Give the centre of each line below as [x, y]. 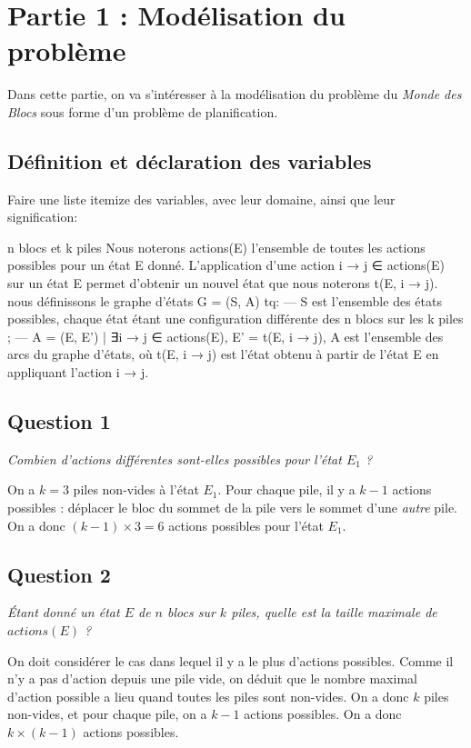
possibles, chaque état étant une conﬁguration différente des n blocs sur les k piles [235, 319]
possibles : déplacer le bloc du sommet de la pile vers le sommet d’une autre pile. [233, 508]
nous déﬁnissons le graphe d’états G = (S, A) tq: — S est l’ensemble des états [225, 300]
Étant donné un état [64, 612]
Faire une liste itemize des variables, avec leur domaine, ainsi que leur [201, 199]
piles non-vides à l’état [136, 489]
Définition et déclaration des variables [190, 160]
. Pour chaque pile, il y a [286, 489]
